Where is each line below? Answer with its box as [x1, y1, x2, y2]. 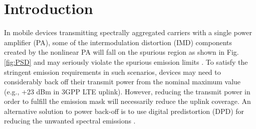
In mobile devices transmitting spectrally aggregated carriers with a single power [4, 27, 252, 38]
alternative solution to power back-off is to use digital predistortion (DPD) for [4, 105, 244, 116]
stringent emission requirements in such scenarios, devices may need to [4, 66, 221, 77]
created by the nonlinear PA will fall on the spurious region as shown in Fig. [4, 47, 239, 57]
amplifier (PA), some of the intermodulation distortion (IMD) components [4, 37, 232, 47]
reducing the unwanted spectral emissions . [4, 115, 136, 126]
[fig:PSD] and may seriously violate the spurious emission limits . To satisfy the [4, 56, 248, 67]
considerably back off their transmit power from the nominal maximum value [4, 76, 241, 87]
